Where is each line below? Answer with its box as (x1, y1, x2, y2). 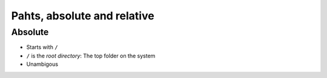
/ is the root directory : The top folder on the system (26, 52, 156, 59)
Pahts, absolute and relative (11, 9, 154, 22)
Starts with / (26, 44, 58, 51)
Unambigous (26, 60, 59, 68)
